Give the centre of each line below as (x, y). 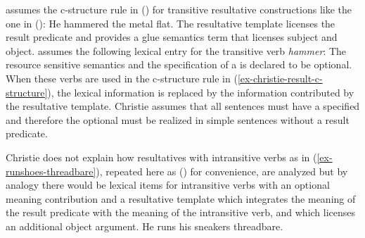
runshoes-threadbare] (51, 171)
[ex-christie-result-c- (280, 78)
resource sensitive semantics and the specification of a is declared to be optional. (179, 64)
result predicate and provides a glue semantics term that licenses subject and (172, 37)
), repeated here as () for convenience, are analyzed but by (222, 171)
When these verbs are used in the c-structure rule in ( (122, 78)
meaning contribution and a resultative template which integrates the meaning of (181, 198)
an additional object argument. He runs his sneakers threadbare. (145, 226)
